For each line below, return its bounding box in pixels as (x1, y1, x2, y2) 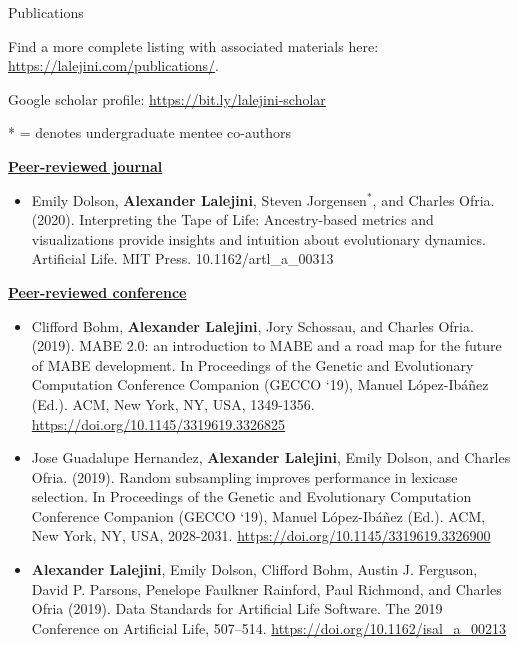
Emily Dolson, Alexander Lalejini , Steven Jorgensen (31, 189, 367, 210)
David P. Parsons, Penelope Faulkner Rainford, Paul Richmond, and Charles (31, 578, 502, 599)
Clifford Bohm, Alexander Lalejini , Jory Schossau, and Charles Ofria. (31, 315, 474, 336)
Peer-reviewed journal (8, 155, 163, 176)
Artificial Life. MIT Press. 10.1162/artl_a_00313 (31, 248, 334, 269)
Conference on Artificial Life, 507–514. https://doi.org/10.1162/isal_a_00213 (31, 617, 506, 638)
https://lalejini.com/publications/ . (8, 55, 219, 76)
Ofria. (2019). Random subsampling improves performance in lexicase (31, 466, 458, 487)
